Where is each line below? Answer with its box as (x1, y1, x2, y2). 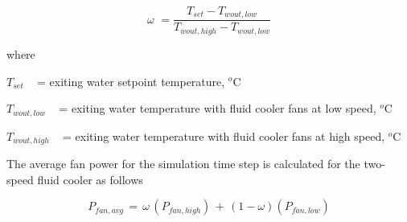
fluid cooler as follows (37, 171, 143, 187)
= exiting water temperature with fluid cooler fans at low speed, (59, 100, 376, 117)
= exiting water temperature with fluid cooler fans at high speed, (63, 127, 385, 144)
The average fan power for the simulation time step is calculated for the (6, 155, 360, 172)
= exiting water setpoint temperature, (37, 72, 225, 89)
